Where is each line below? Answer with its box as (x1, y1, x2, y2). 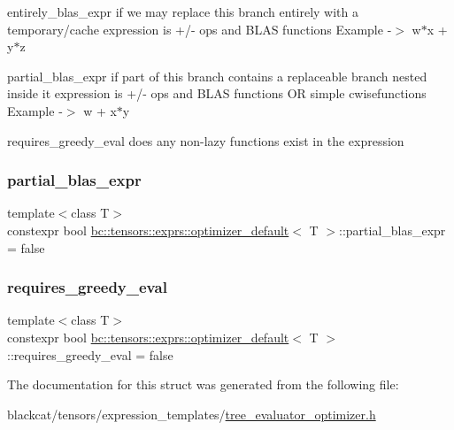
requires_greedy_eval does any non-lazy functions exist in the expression (7, 131, 404, 150)
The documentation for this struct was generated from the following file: (7, 375, 399, 394)
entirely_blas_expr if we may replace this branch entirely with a (7, 3, 359, 20)
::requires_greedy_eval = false (7, 345, 173, 364)
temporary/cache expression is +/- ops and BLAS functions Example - (7, 19, 392, 38)
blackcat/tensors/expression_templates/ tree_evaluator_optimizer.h (7, 404, 376, 423)
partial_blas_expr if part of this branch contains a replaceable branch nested (7, 66, 427, 85)
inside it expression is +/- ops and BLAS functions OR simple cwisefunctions (7, 84, 427, 103)
